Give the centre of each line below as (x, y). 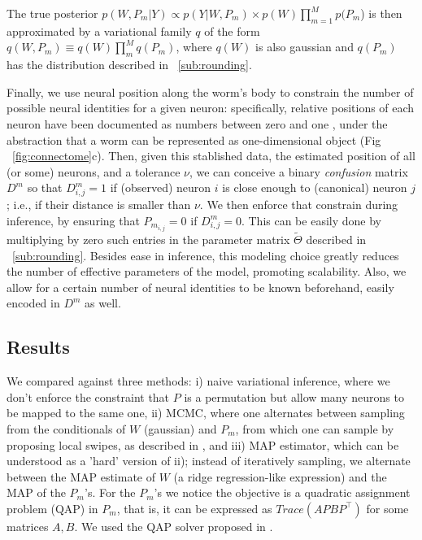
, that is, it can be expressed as (194, 508)
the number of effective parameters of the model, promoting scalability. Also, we (207, 271)
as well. (103, 303)
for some (387, 508)
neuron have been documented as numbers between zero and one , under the (197, 123)
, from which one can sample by (315, 428)
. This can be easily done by (311, 220)
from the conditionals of (66, 428)
